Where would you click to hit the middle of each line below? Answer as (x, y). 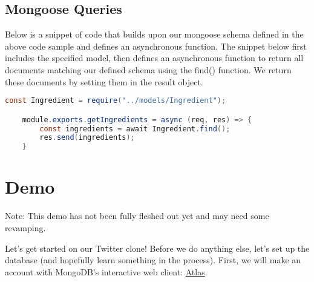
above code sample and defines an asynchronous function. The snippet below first (156, 46)
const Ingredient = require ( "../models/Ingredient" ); (116, 101)
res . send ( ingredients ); (87, 138)
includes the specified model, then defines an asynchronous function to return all (154, 58)
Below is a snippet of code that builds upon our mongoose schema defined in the (154, 34)
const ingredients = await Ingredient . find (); (135, 129)
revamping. (25, 227)
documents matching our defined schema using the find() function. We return (148, 69)
